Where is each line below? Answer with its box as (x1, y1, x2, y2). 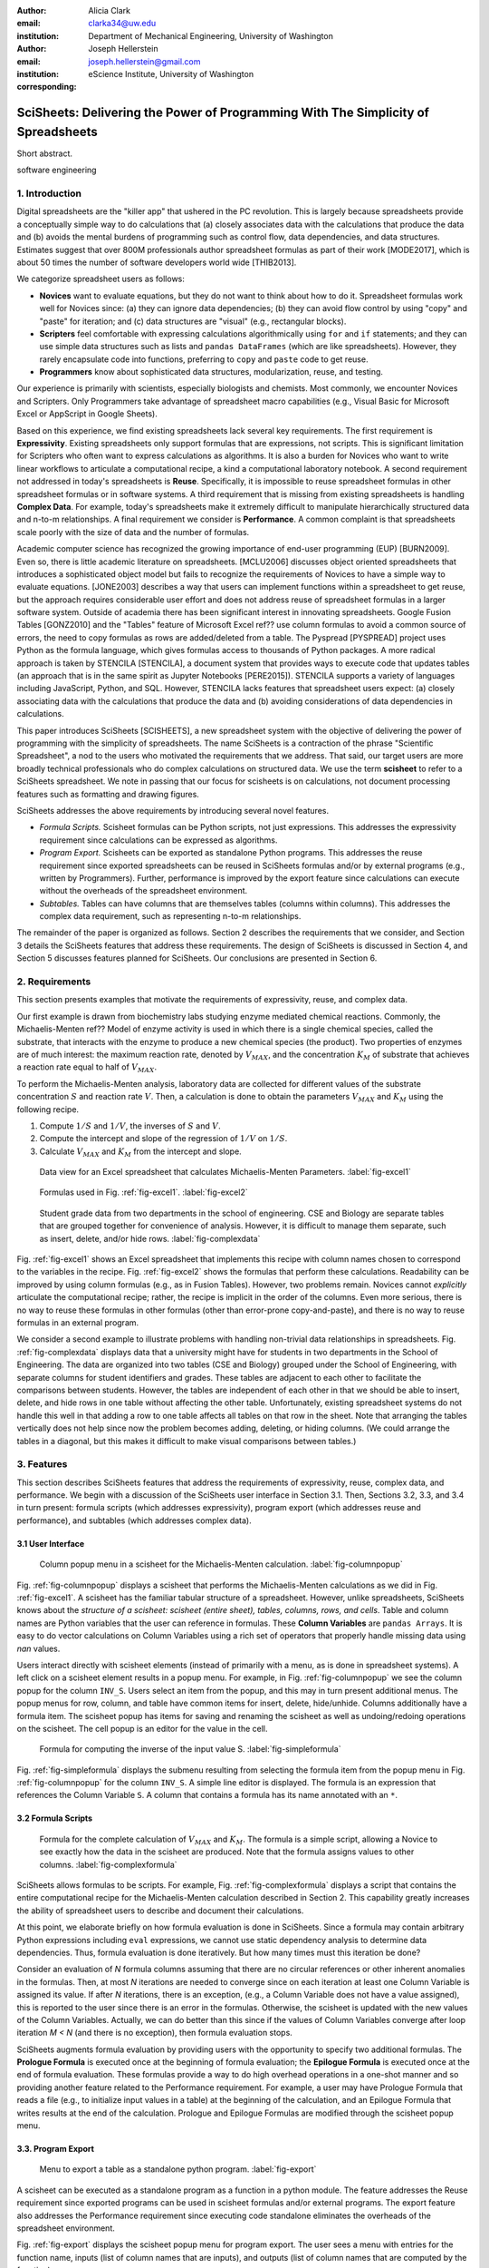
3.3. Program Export (16, 2144, 95, 2155)
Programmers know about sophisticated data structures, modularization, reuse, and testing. (39, 367, 384, 377)
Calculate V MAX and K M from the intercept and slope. (39, 1146, 242, 1158)
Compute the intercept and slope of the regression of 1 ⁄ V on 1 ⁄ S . (39, 1133, 288, 1144)
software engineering (16, 164, 97, 176)
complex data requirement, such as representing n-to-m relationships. (39, 911, 302, 922)
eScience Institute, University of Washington (88, 68, 254, 79)
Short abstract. (16, 148, 72, 159)
